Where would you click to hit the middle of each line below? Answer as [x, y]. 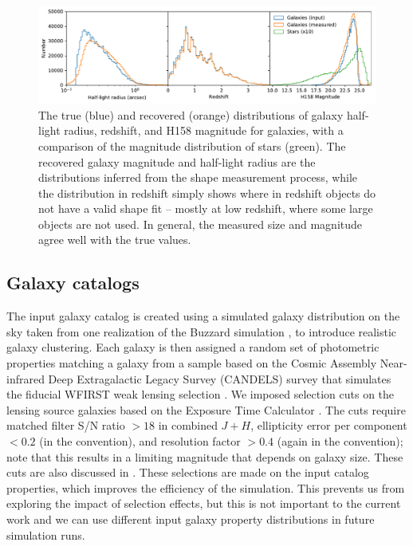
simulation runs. [46, 534]
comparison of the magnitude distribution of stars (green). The [192, 145]
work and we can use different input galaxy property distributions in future [191, 519]
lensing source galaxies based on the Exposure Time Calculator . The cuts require [206, 409]
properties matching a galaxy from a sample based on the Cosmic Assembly [192, 363]
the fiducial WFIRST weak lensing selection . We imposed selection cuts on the [201, 394]
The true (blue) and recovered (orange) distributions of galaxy [191, 114]
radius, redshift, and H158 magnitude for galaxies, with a [204, 130]
